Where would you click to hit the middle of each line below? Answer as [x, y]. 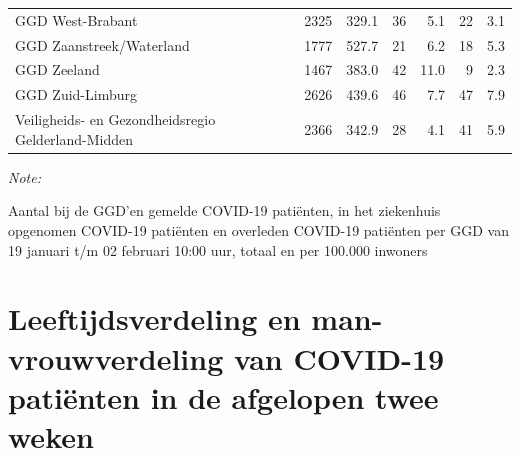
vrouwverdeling [116, 357]
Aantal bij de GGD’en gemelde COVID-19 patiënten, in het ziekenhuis [224, 210]
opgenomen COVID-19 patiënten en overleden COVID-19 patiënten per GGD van [258, 230]
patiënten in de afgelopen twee [223, 396]
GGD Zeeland [57, 69]
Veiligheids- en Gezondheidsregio [115, 119]
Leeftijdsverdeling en [154, 318]
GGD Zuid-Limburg [76, 94]
